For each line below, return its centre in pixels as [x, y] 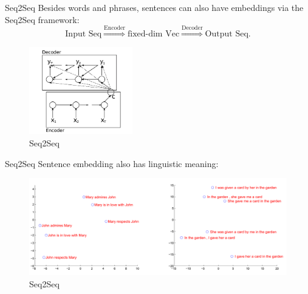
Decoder [192, 28]
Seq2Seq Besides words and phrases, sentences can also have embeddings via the [154, 7]
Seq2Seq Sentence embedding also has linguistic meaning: [112, 163]
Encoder [115, 28]
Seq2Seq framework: [42, 19]
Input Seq [84, 34]
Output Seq [227, 34]
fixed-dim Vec [153, 34]
